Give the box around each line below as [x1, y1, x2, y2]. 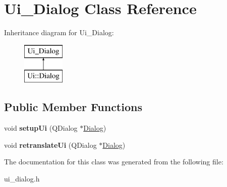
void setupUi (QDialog [4, 123, 78, 133]
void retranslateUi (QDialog [4, 139, 97, 150]
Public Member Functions [4, 99, 142, 115]
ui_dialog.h [4, 173, 40, 183]
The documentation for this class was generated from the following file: [4, 156, 223, 167]
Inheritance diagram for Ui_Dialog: [4, 27, 114, 38]
